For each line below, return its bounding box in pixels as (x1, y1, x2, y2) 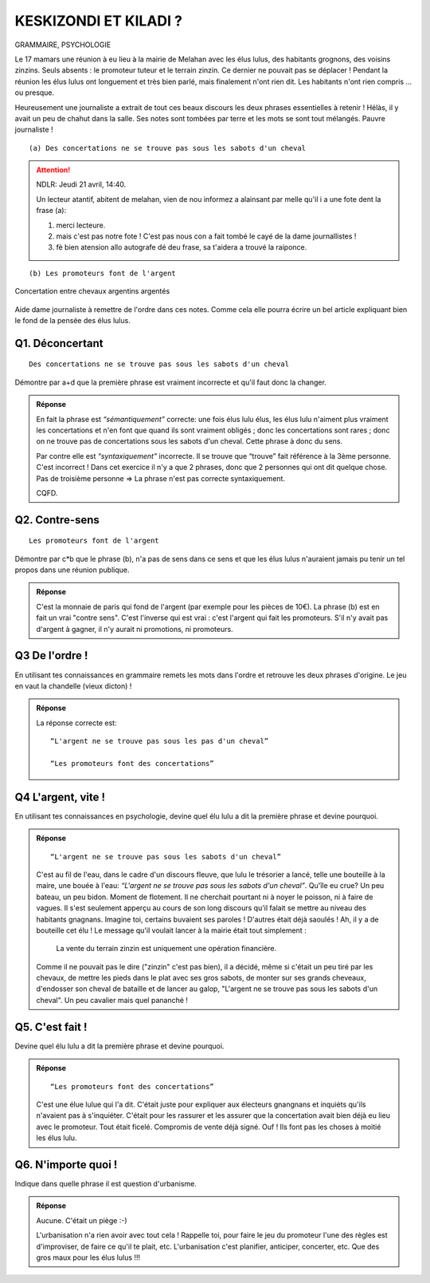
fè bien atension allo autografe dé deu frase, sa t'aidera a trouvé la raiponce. (56, 243, 307, 252)
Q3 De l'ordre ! (14, 649, 88, 662)
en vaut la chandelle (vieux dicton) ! (14, 681, 132, 690)
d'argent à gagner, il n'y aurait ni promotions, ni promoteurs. (36, 624, 234, 634)
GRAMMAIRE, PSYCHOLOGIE (14, 40, 111, 49)
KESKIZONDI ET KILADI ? (14, 12, 183, 30)
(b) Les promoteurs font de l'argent (29, 268, 177, 278)
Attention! (36, 165, 71, 175)
